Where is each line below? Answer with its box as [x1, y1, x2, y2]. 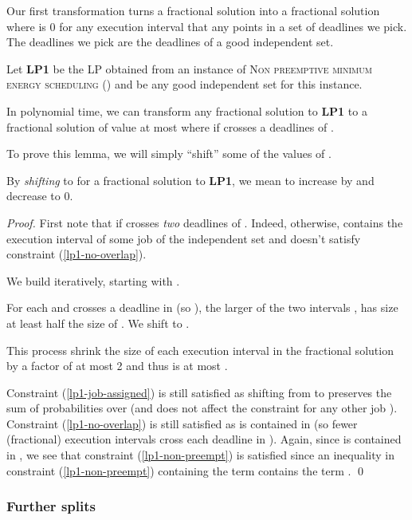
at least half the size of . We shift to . [6, 314, 190, 331]
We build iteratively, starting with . [6, 272, 180, 289]
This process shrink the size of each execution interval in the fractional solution [6, 341, 394, 358]
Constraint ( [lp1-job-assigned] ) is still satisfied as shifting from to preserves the [6, 384, 392, 400]
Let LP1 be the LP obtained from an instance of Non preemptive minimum [6, 60, 372, 77]
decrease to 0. [6, 187, 73, 204]
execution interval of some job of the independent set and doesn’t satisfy [6, 230, 361, 246]
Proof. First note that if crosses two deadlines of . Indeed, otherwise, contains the [6, 214, 403, 230]
